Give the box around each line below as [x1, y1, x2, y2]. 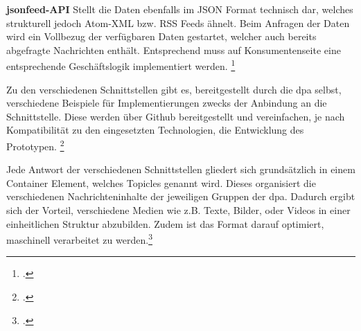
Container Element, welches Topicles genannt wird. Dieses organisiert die [6, 175, 316, 190]
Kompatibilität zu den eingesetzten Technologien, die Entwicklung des [6, 123, 304, 137]
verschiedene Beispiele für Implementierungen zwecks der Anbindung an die [6, 96, 327, 110]
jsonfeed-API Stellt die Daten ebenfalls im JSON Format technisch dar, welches [6, 2, 353, 16]
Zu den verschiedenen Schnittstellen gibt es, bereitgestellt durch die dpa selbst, [6, 82, 342, 96]
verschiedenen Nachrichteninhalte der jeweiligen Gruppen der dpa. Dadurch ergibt [6, 189, 355, 204]
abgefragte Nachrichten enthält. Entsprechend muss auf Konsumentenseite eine [6, 42, 341, 57]
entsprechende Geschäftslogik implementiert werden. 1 [6, 57, 236, 73]
